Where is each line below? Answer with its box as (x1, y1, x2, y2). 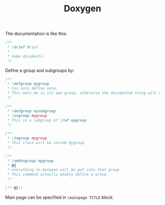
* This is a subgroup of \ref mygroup (7, 117, 87, 123)
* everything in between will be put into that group (7, 168, 120, 173)
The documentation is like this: (5, 30, 67, 37)
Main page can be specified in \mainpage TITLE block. (5, 194, 114, 200)
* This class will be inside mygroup (7, 141, 84, 146)
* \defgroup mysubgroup (7, 109, 56, 114)
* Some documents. (7, 54, 45, 59)
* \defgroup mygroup (7, 82, 50, 87)
